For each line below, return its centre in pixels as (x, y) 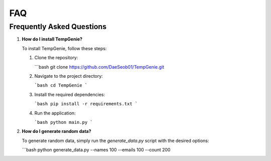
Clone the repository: (56, 58)
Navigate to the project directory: (69, 76)
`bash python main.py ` (63, 122)
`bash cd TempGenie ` (61, 86)
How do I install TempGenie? (52, 39)
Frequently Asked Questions (58, 27)
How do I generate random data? (56, 131)
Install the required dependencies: (70, 94)
